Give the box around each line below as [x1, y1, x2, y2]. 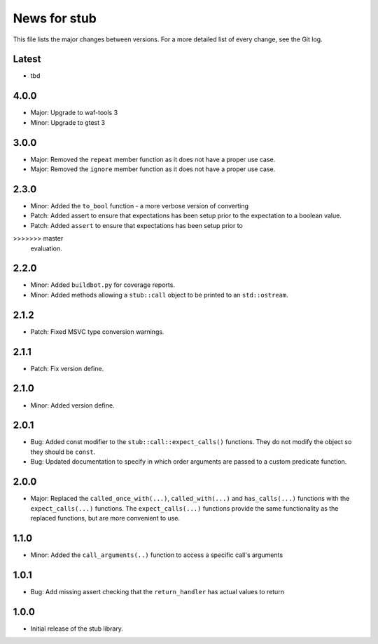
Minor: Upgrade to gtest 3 [30, 118, 105, 126]
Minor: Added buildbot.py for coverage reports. [30, 281, 175, 289]
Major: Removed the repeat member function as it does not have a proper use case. [30, 155, 276, 163]
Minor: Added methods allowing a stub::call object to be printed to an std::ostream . [30, 290, 288, 299]
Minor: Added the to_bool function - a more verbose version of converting [30, 201, 248, 210]
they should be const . [30, 448, 96, 456]
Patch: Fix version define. [30, 364, 104, 373]
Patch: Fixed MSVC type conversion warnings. [30, 327, 164, 336]
